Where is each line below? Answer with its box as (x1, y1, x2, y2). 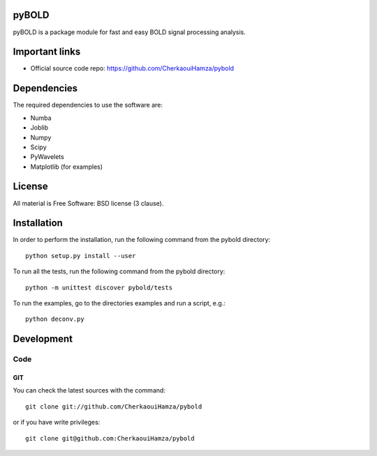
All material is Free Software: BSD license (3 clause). (13, 199, 164, 207)
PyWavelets (30, 153, 64, 161)
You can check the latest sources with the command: (13, 386, 165, 395)
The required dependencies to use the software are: (13, 101, 163, 109)
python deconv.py (25, 315, 84, 324)
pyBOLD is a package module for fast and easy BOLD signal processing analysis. (13, 28, 246, 36)
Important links (13, 46, 81, 58)
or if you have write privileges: (13, 418, 101, 427)
